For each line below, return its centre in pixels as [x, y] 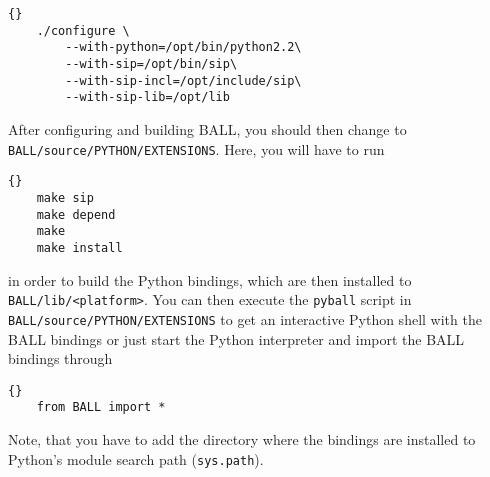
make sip [65, 197]
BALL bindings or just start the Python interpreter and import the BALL [236, 338]
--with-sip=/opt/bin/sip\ [151, 63]
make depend [76, 214]
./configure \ [83, 30]
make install [79, 247]
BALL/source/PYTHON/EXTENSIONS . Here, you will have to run [196, 148]
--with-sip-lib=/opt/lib [147, 97]
